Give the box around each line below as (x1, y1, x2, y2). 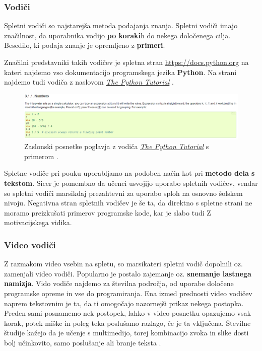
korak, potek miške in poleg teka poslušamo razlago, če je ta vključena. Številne (4, 317, 251, 328)
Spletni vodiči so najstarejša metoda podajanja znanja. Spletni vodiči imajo (4, 20, 238, 31)
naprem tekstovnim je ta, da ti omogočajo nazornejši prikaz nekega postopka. (4, 298, 244, 308)
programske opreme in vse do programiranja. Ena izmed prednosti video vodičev (4, 288, 252, 298)
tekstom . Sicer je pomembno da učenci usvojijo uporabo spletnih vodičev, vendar (4, 178, 258, 188)
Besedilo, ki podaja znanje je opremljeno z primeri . (4, 40, 165, 50)
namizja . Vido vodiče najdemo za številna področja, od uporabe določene (4, 278, 234, 289)
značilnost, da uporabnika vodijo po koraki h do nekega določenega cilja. (4, 30, 231, 40)
